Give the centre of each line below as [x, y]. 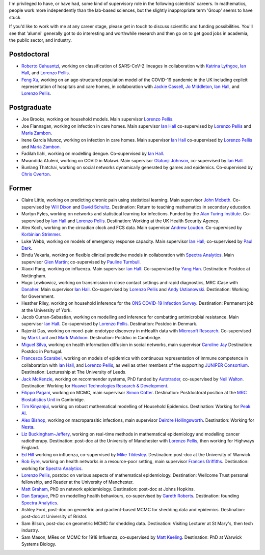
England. [30, 448]
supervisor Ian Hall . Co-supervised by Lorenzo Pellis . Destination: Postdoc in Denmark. [109, 324]
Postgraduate [30, 107]
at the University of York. [47, 310]
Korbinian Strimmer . [41, 234]
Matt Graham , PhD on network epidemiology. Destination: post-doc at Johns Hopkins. [108, 489]
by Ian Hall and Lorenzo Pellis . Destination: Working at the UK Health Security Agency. [132, 221]
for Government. [38, 296]
